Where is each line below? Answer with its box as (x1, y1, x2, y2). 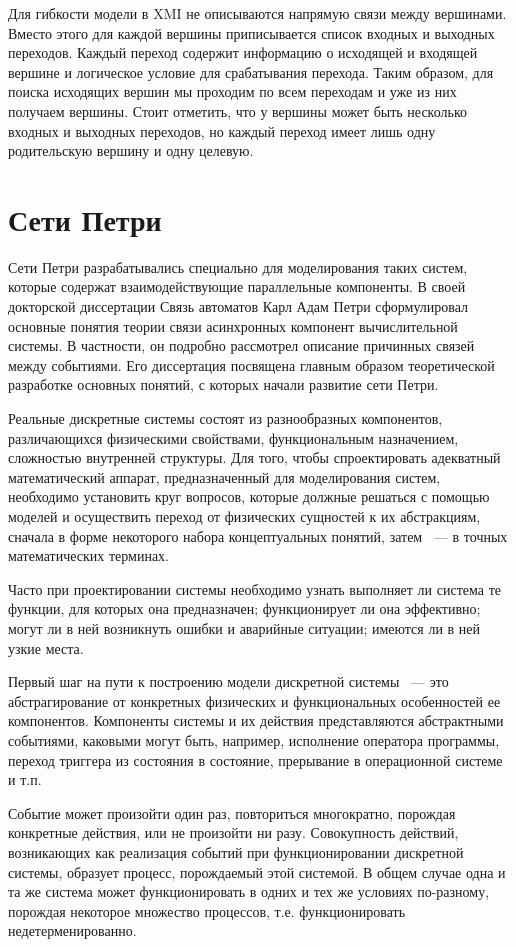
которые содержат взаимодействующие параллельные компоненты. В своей (8, 276, 466, 297)
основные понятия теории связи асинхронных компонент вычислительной (8, 315, 458, 336)
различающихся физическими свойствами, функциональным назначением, (8, 427, 459, 448)
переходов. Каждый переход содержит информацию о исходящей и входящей (8, 42, 478, 63)
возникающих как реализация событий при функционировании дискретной (8, 841, 464, 862)
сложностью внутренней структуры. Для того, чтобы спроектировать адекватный (8, 447, 501, 468)
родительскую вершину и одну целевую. (8, 140, 254, 161)
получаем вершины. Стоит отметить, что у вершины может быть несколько (8, 100, 467, 121)
